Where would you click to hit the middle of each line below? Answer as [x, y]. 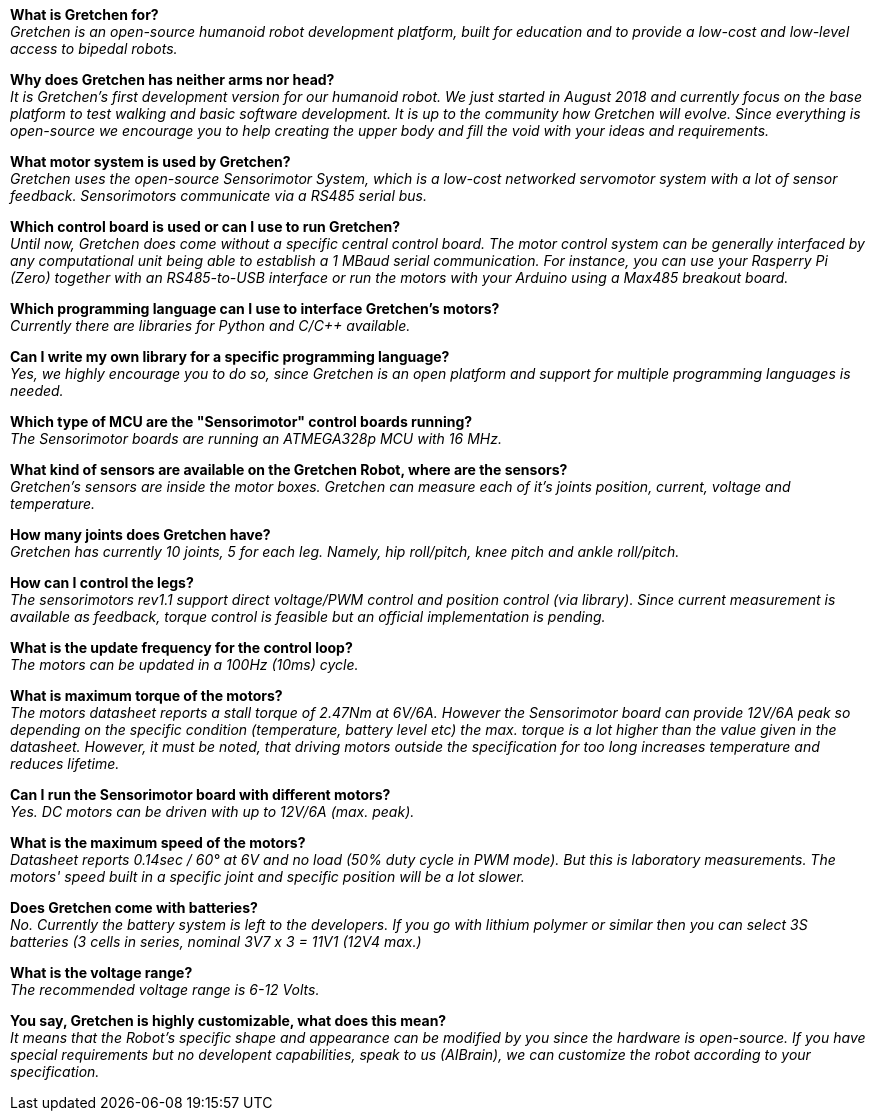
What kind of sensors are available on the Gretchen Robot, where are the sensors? [289, 469]
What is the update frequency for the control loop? [181, 647]
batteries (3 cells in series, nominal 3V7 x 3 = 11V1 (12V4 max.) [216, 941]
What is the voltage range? [101, 972]
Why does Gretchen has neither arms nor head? [172, 79]
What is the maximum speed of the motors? [158, 842]
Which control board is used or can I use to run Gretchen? [205, 226]
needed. [37, 390]
